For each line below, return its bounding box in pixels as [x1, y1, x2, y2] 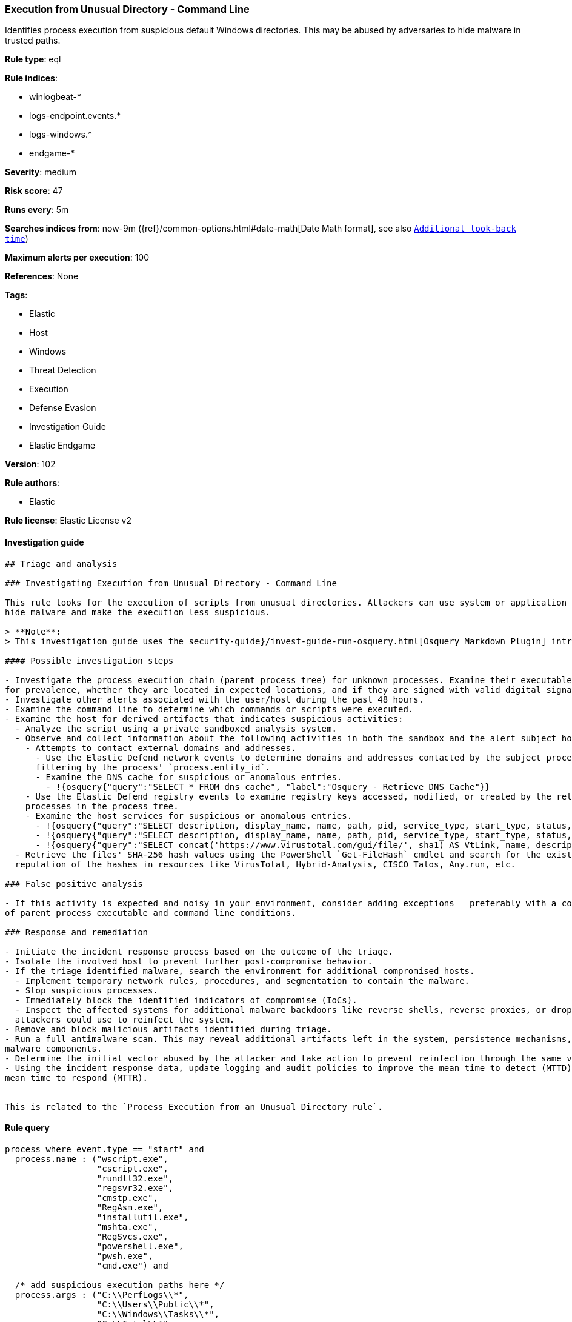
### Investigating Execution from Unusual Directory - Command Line [5, 578, 337, 588]
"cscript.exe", [96, 1163, 168, 1173]
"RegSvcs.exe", [96, 1231, 168, 1241]
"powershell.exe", [96, 1241, 184, 1251]
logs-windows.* [29, 129, 92, 140]
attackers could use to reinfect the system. [15, 1014, 235, 1024]
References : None [5, 271, 79, 282]
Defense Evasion [29, 402, 96, 413]
